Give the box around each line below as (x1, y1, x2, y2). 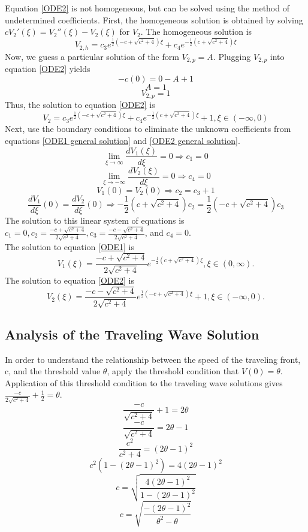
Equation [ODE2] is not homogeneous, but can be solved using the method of (5, 2, 289, 14)
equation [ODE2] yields (5, 62, 90, 75)
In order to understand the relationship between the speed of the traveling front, (5, 353, 301, 365)
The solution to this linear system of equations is (5, 214, 185, 226)
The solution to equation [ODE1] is (5, 240, 135, 253)
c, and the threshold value (5, 365, 101, 377)
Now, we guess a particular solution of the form (5, 50, 179, 62)
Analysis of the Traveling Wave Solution (5, 324, 259, 343)
